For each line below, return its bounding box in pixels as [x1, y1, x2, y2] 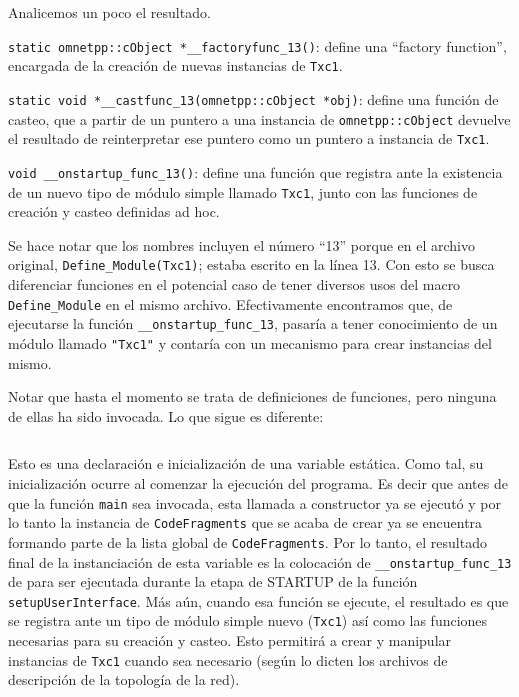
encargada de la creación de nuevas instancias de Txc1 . [8, 55, 343, 76]
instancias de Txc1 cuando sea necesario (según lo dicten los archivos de [8, 649, 448, 670]
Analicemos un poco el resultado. [8, 2, 211, 22]
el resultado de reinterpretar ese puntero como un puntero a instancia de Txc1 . [8, 128, 490, 149]
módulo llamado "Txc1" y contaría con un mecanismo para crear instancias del [8, 332, 492, 353]
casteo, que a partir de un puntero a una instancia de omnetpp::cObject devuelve [8, 108, 511, 129]
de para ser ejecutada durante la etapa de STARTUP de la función [8, 571, 418, 592]
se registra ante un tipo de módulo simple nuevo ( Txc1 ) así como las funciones [8, 610, 488, 631]
